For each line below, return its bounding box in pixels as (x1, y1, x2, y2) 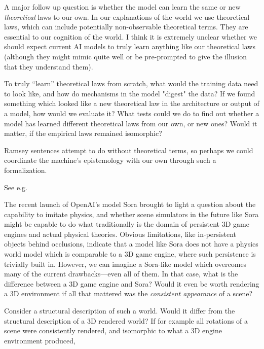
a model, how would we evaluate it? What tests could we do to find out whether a (4, 108, 259, 118)
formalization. (4, 164, 47, 175)
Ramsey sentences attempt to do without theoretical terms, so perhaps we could (4, 145, 253, 155)
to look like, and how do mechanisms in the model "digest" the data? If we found (4, 88, 255, 98)
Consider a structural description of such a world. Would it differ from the (4, 305, 235, 316)
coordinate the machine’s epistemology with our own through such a (4, 155, 216, 165)
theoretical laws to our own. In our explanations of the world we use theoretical (4, 11, 250, 22)
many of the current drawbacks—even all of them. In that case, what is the (4, 268, 238, 279)
